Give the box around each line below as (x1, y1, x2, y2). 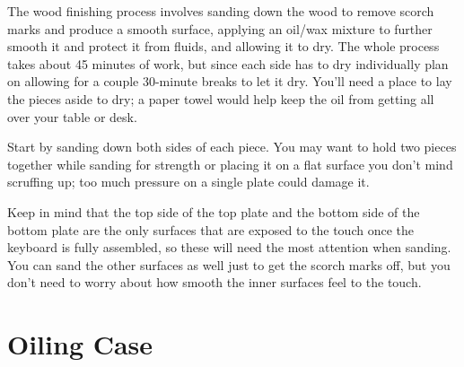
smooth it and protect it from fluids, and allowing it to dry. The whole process (7, 37, 440, 56)
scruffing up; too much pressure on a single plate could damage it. (7, 172, 370, 191)
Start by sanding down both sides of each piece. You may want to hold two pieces (7, 137, 457, 156)
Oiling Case (7, 326, 153, 363)
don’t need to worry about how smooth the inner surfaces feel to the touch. (7, 273, 422, 292)
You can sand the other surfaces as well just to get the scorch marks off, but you (7, 255, 451, 274)
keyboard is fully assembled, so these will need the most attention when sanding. (7, 238, 451, 257)
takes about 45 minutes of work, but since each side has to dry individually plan (7, 54, 449, 73)
